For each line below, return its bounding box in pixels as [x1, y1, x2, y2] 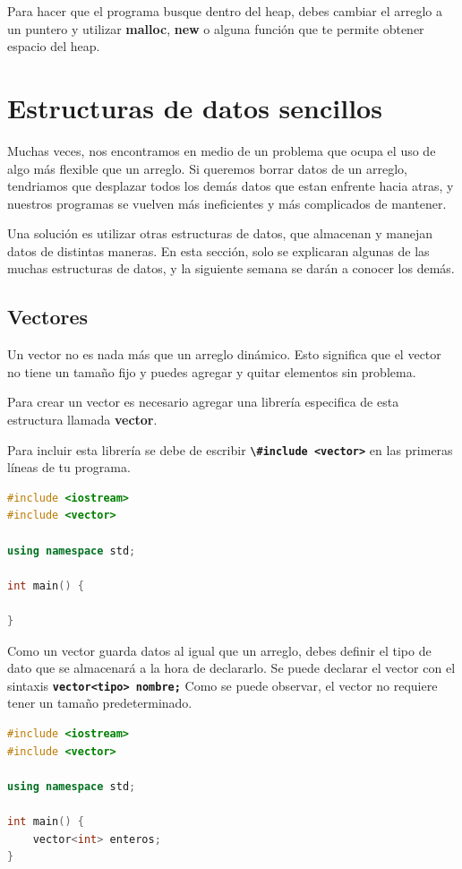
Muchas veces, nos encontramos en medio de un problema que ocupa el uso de [7, 141, 436, 159]
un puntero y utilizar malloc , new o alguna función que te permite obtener [7, 19, 424, 38]
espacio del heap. [7, 37, 100, 56]
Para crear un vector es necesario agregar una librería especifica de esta [7, 392, 399, 411]
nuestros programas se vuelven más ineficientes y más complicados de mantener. [7, 194, 447, 212]
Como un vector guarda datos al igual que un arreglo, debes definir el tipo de [7, 641, 432, 659]
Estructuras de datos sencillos [7, 89, 382, 125]
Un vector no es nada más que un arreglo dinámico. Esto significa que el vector [7, 345, 441, 364]
